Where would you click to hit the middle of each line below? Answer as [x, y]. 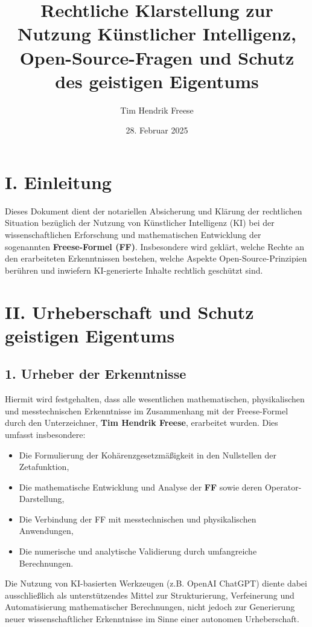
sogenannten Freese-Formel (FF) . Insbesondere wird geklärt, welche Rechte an [155, 246]
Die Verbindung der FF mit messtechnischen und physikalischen [138, 519]
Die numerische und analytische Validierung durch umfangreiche [138, 551]
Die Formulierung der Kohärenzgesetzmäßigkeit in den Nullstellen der [148, 455]
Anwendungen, [46, 531]
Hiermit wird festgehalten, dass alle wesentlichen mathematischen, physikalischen [155, 399]
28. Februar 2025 [157, 130]
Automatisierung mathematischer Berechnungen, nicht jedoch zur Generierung [150, 607]
